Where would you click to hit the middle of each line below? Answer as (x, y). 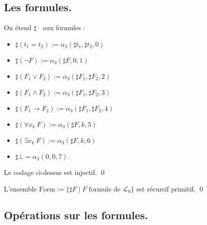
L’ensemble (20, 188)
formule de (104, 189)
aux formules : (64, 27)
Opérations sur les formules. (76, 215)
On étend (18, 27)
